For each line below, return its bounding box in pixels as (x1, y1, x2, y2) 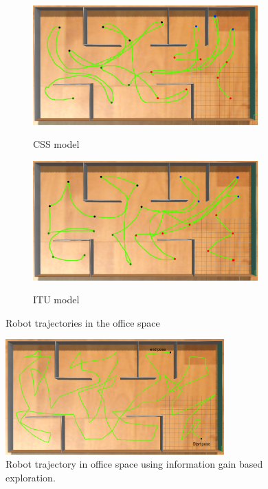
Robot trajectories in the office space (5, 315, 160, 329)
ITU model (33, 292, 80, 307)
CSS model (33, 137, 80, 151)
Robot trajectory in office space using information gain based (5, 457, 263, 471)
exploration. (5, 470, 56, 484)
